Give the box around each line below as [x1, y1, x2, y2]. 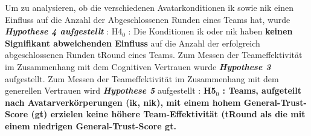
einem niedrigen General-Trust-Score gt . [5, 119, 176, 132]
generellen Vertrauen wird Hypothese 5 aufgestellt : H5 [5, 84, 216, 97]
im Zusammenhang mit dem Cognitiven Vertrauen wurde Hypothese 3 [5, 60, 271, 73]
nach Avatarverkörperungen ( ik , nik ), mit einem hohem [5, 96, 241, 108]
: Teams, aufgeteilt [222, 84, 302, 97]
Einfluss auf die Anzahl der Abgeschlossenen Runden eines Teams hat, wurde [5, 13, 290, 25]
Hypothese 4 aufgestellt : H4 [5, 25, 123, 37]
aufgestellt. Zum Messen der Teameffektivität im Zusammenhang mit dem [5, 72, 279, 85]
